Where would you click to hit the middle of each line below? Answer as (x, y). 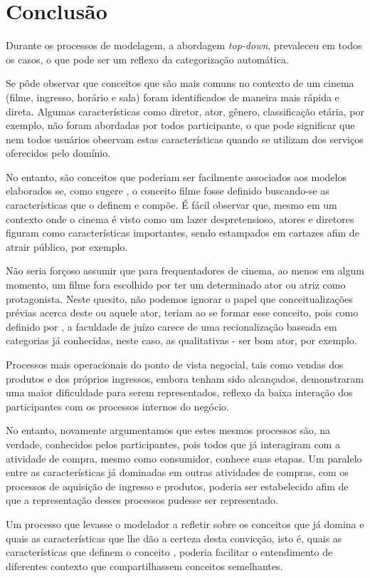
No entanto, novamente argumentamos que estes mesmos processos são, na (168, 430)
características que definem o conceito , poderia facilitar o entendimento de (169, 552)
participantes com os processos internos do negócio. (117, 406)
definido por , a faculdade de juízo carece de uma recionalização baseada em (171, 326)
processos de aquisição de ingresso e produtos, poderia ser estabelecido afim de (177, 486)
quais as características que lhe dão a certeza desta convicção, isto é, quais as (174, 538)
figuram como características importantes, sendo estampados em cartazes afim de (183, 233)
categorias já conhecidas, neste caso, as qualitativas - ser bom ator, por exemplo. (181, 340)
